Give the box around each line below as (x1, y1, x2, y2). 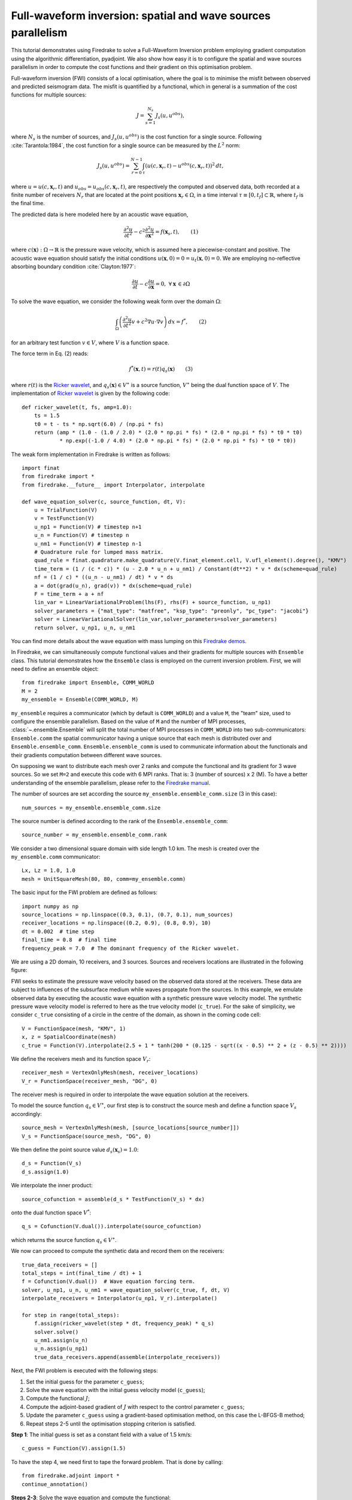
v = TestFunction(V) (34, 515, 95, 522)
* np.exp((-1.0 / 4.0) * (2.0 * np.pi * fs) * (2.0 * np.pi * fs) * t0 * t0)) (59, 437, 296, 444)
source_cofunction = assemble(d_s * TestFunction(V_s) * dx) (22, 1196, 205, 1202)
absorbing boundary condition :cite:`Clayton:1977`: (11, 263, 136, 270)
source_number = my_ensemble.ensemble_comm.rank (22, 832, 167, 838)
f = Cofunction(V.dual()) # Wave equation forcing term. (22, 1278, 196, 1285)
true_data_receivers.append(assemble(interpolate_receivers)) (34, 1354, 221, 1360)
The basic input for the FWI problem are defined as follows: (11, 889, 158, 896)
